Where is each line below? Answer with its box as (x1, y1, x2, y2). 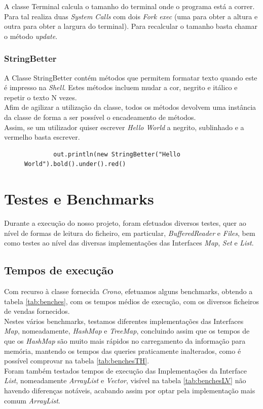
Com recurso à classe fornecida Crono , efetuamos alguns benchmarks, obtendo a (4, 286, 253, 297)
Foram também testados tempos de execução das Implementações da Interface (4, 365, 247, 376)
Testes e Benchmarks (4, 188, 154, 209)
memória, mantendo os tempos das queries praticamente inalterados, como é (4, 345, 241, 356)
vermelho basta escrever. (4, 132, 80, 142)
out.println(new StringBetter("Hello (53, 150, 180, 158)
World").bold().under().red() (24, 160, 126, 168)
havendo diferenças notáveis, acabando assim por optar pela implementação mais (4, 385, 255, 395)
